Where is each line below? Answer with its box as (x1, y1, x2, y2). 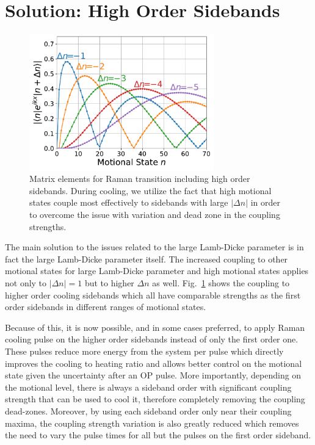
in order (250, 196, 280, 209)
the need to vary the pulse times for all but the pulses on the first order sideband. (5, 429, 311, 441)
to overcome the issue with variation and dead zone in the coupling (29, 208, 280, 221)
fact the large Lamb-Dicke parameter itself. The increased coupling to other (5, 252, 288, 265)
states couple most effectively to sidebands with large (29, 196, 228, 209)
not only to (5, 277, 47, 289)
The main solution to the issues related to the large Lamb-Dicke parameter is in (5, 241, 304, 253)
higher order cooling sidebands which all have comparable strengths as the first (5, 288, 301, 301)
